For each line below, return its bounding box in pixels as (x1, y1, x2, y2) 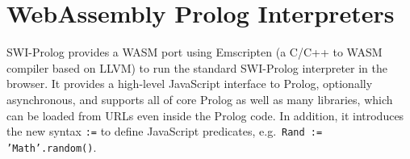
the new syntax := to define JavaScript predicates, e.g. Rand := (6, 123, 323, 140)
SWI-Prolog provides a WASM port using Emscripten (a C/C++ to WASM (6, 44, 383, 61)
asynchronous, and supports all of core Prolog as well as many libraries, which (6, 90, 393, 107)
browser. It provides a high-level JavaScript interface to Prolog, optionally (6, 75, 373, 92)
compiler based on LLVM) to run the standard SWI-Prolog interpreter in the (6, 59, 387, 76)
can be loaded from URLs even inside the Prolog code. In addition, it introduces (6, 107, 404, 123)
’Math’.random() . (6, 138, 97, 155)
